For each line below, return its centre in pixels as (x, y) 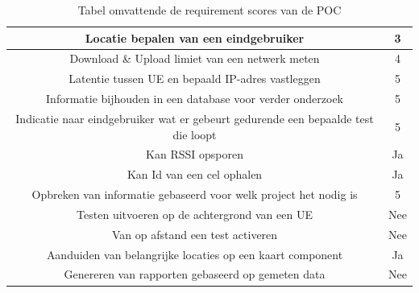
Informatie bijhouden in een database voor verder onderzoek (195, 99)
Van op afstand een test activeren (195, 234)
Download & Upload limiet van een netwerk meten (195, 58)
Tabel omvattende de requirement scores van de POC (209, 10)
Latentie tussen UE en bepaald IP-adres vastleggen (195, 78)
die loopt (195, 134)
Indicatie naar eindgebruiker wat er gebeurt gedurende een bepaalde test (195, 118)
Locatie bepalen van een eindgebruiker (195, 37)
